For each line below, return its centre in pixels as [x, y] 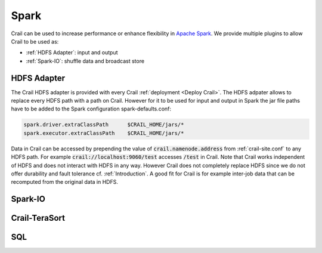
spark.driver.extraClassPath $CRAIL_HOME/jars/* [104, 125]
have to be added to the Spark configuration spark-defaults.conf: [91, 109]
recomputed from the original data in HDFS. [65, 182]
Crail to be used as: [35, 41]
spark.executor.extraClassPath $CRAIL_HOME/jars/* [104, 133]
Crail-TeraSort [38, 218]
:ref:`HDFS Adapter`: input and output [72, 53]
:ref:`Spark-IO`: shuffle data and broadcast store [85, 61]
